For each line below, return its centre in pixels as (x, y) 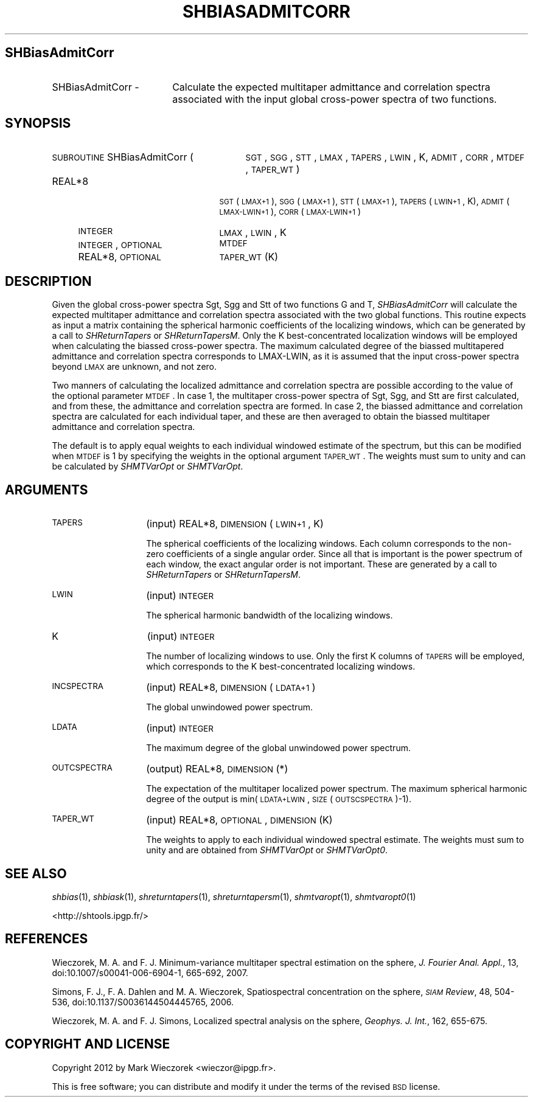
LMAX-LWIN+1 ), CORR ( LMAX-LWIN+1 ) (290, 212)
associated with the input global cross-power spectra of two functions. (335, 99)
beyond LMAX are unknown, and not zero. (134, 367)
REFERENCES (47, 939)
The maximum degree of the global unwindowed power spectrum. (278, 748)
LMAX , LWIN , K (253, 233)
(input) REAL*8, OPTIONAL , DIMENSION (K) (239, 820)
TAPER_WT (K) (249, 257)
